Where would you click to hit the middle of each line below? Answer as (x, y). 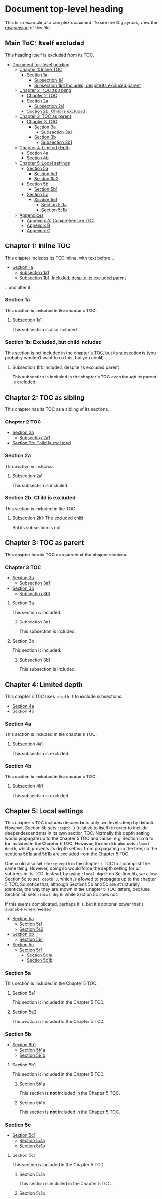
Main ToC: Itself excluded (45, 43)
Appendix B (38, 225)
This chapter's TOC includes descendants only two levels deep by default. (80, 823)
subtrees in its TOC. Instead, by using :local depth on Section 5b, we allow (81, 874)
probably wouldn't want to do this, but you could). (55, 358)
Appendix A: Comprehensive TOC (61, 220)
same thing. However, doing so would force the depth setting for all (73, 868)
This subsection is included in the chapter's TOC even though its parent (84, 377)
